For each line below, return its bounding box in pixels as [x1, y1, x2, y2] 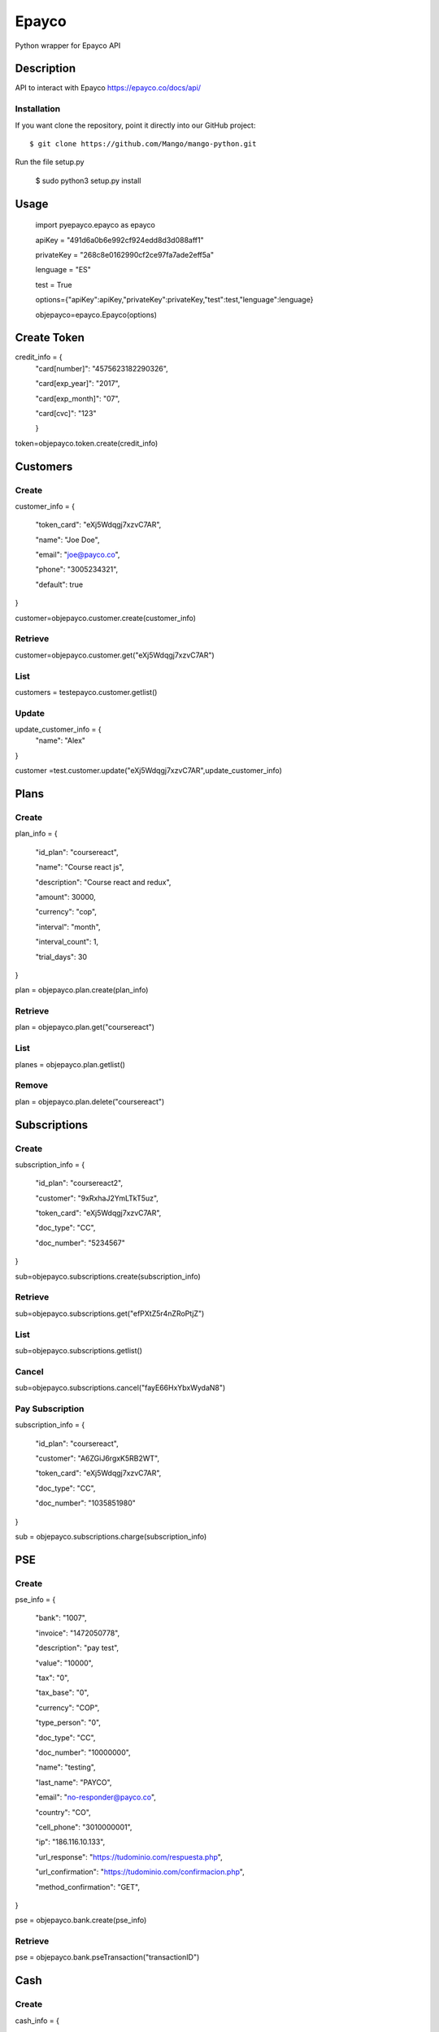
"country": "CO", [35, 1807, 91, 1817]
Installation [15, 103, 61, 115]
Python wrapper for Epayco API [15, 41, 121, 50]
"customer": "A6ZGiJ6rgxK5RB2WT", [35, 1453, 160, 1463]
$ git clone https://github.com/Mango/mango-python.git [29, 139, 257, 148]
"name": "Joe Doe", [35, 535, 100, 545]
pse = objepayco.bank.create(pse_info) [15, 1915, 147, 1926]
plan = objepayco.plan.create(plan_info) [15, 985, 149, 995]
